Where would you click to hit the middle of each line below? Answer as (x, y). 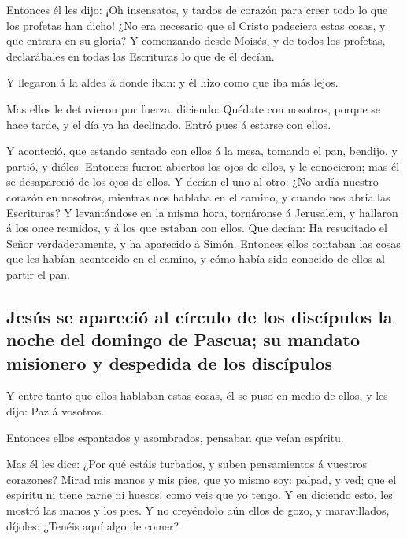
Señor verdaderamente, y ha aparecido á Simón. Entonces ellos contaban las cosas (203, 243)
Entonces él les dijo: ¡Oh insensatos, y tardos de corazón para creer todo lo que (197, 9)
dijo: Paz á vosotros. (55, 411)
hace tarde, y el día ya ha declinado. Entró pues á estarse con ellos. (169, 124)
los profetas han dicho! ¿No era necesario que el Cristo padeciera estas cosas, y (196, 25)
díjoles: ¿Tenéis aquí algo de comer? (93, 525)
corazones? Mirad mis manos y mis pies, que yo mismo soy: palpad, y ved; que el (202, 479)
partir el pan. (38, 273)
